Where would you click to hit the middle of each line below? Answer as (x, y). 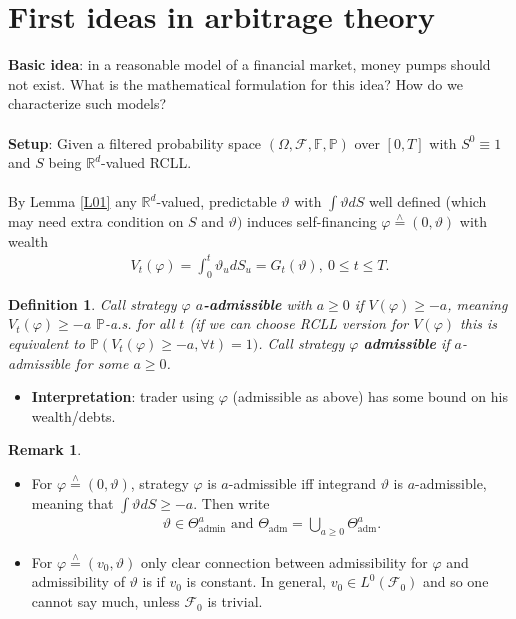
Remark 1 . (45, 449)
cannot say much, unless (105, 601)
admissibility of (78, 581)
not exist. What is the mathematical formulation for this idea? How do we (235, 83)
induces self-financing (312, 221)
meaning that (72, 502)
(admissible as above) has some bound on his (370, 396)
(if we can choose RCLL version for (299, 323)
